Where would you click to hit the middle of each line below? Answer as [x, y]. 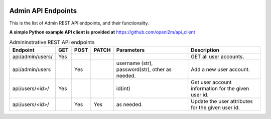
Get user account [211, 82]
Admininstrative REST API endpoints [52, 42]
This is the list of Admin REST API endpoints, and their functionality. [79, 23]
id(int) [123, 88]
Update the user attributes [222, 101]
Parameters [130, 50]
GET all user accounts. [218, 56]
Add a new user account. [221, 69]
